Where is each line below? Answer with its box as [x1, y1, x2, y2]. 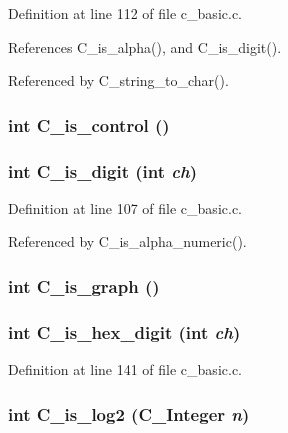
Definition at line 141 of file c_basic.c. [8, 359, 242, 380]
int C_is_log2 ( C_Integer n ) [8, 401, 250, 426]
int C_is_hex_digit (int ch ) [8, 319, 241, 344]
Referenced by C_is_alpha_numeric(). [8, 231, 247, 252]
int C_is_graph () [8, 273, 160, 298]
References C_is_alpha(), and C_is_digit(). [8, 36, 282, 57]
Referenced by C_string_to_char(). [8, 70, 229, 91]
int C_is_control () [8, 112, 170, 137]
